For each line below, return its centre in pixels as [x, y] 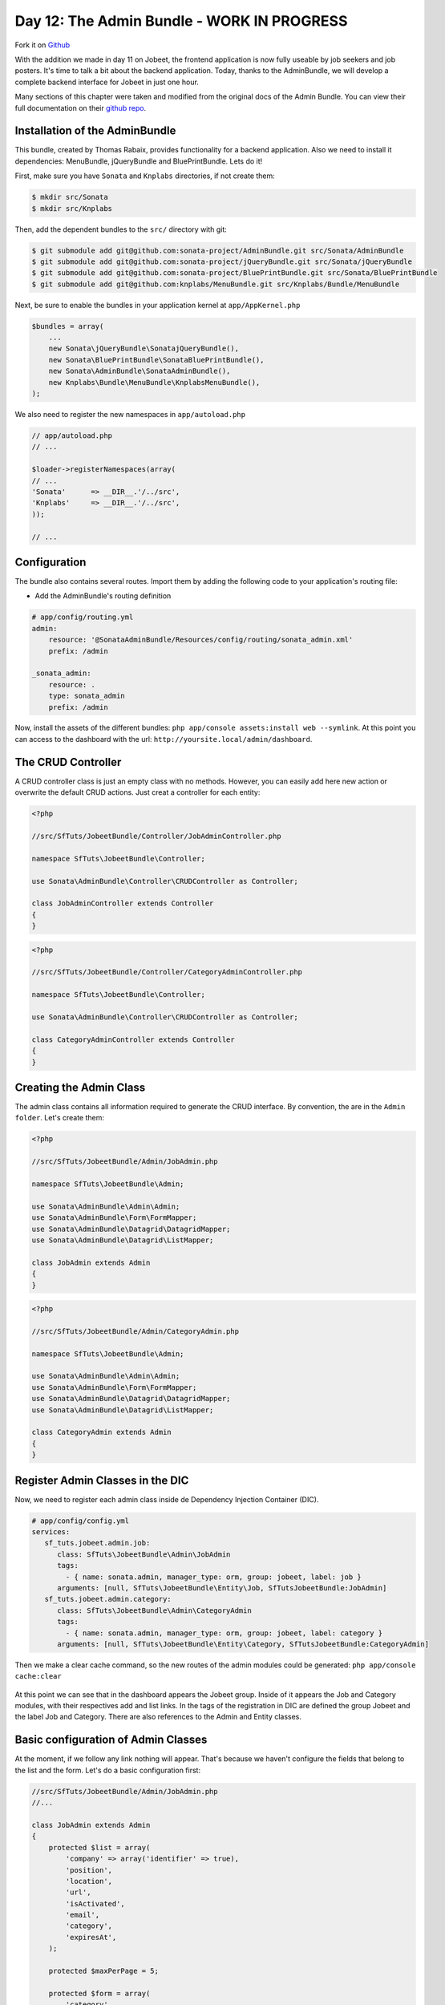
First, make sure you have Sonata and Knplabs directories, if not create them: [145, 176]
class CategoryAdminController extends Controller [133, 1039]
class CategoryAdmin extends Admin [101, 1432]
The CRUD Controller [68, 762]
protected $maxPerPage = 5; [104, 1971]
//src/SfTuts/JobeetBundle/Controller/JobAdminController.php [156, 836]
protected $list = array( [99, 1847]
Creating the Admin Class [80, 1087]
